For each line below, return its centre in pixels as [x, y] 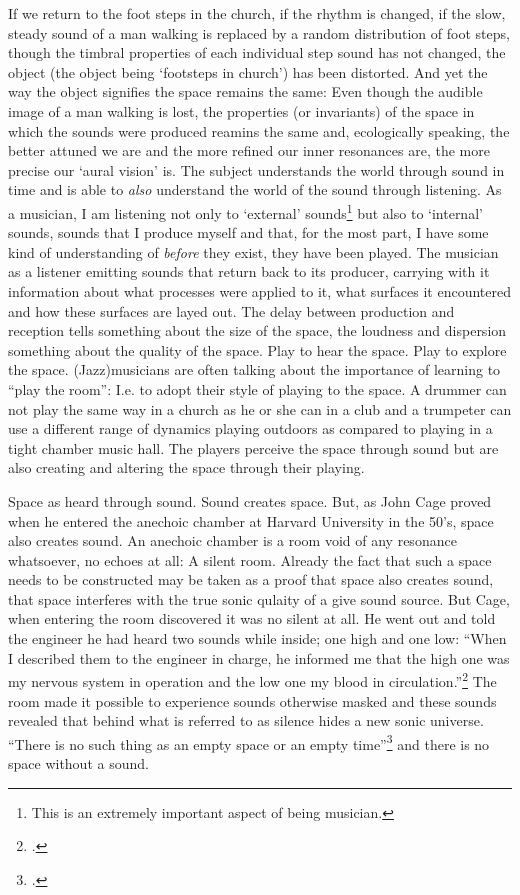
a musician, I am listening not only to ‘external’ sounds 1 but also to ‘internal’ [245, 211]
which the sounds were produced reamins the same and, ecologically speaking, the [259, 130]
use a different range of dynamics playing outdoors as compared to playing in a [250, 428]
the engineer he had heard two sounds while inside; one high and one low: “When [257, 638]
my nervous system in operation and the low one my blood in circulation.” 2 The [252, 679]
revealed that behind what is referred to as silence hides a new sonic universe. [246, 720]
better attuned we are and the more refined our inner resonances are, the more [249, 150]
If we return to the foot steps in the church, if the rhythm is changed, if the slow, [257, 13]
